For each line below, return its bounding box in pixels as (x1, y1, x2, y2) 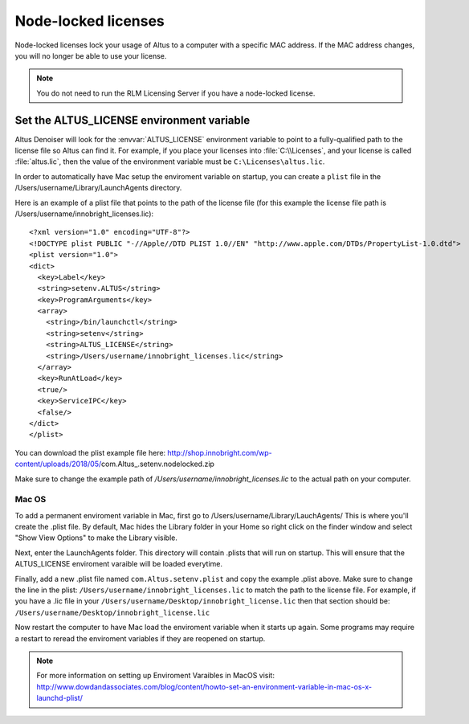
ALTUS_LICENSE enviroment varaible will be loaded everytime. (14, 559, 223, 569)
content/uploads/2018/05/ (14, 459, 102, 469)
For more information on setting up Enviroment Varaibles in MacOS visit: (36, 671, 275, 681)
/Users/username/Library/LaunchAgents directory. (14, 183, 182, 193)
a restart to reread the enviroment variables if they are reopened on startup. (14, 633, 266, 643)
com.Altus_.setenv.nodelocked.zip (100, 459, 214, 469)
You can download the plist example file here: (14, 448, 166, 457)
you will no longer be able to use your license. (14, 51, 167, 60)
